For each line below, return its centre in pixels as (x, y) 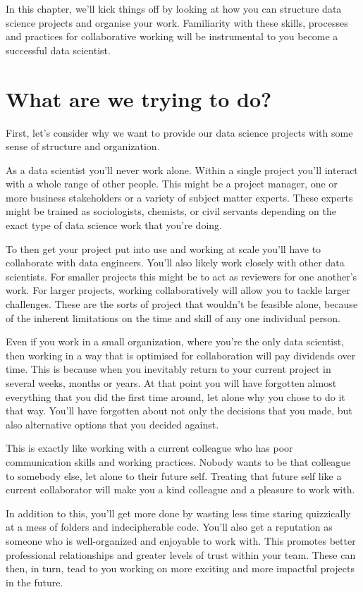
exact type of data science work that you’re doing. (114, 225)
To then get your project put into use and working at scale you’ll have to (164, 248)
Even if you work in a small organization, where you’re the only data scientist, (175, 341)
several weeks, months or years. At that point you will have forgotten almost (171, 383)
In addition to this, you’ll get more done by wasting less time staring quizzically (178, 513)
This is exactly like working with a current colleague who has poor (149, 448)
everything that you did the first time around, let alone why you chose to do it (176, 396)
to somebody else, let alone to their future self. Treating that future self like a (174, 475)
